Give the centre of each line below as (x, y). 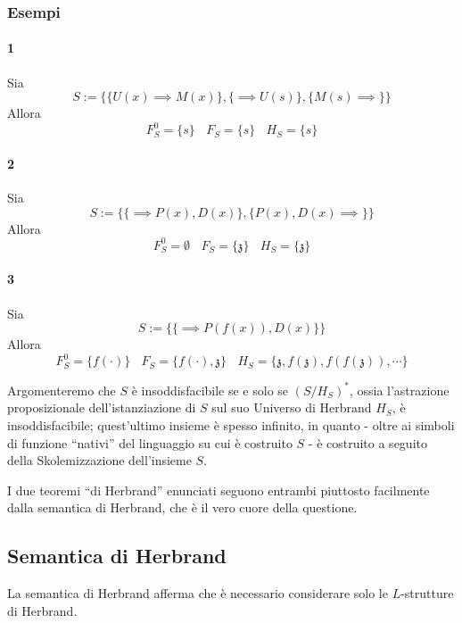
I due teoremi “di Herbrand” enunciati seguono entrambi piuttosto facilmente (219, 490)
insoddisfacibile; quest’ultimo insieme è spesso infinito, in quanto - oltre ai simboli (231, 424)
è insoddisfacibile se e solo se (210, 390)
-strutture (427, 593)
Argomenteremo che (62, 390)
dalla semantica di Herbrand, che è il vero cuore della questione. (182, 507)
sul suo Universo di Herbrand (292, 407)
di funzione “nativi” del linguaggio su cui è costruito (150, 442)
